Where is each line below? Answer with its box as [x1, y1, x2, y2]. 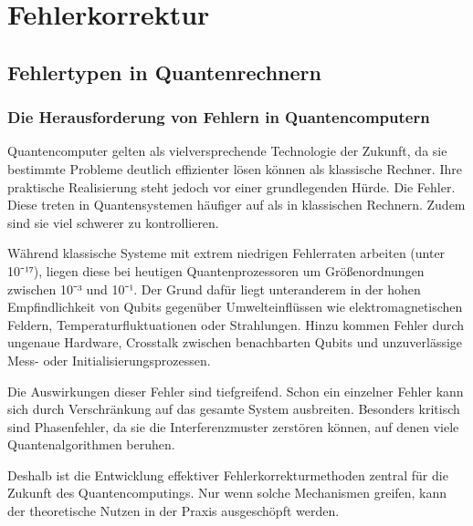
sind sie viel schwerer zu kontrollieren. [7, 212, 219, 232]
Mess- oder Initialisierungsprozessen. [7, 350, 211, 369]
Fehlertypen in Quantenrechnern [7, 57, 321, 86]
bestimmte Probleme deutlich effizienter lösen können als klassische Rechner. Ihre [7, 159, 462, 178]
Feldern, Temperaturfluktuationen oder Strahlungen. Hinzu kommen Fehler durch [7, 315, 465, 334]
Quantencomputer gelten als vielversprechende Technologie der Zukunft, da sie [7, 141, 447, 160]
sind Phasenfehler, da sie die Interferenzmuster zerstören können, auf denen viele [7, 417, 459, 436]
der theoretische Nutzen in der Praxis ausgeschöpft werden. [7, 501, 340, 521]
